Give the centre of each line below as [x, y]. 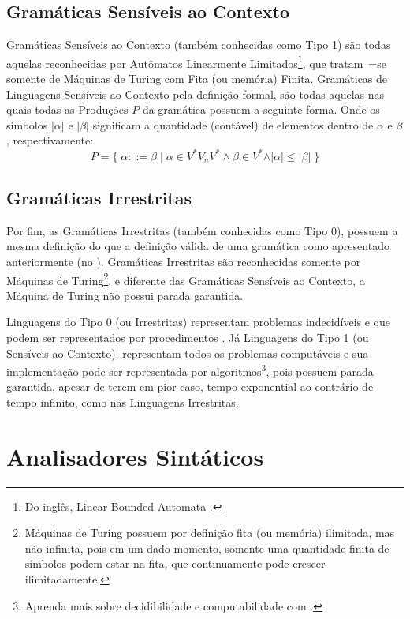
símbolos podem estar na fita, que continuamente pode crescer [175, 563]
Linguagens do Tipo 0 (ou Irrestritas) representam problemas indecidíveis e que [198, 322]
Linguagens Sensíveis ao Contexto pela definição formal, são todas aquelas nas [196, 94]
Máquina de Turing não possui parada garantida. [125, 295]
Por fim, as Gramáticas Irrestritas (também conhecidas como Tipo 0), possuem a [202, 230]
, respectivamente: [50, 140]
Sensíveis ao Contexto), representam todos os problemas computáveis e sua [188, 353]
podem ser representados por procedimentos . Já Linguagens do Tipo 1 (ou [188, 337]
